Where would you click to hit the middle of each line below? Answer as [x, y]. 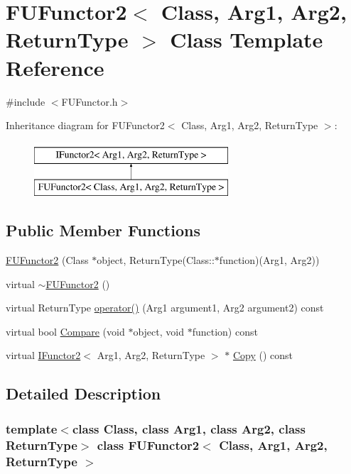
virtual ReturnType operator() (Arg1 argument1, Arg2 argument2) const [165, 308]
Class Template [247, 39]
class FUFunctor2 [148, 445]
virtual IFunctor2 [43, 355]
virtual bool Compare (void [65, 331]
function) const [225, 331]
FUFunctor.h [90, 101]
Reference [55, 67]
